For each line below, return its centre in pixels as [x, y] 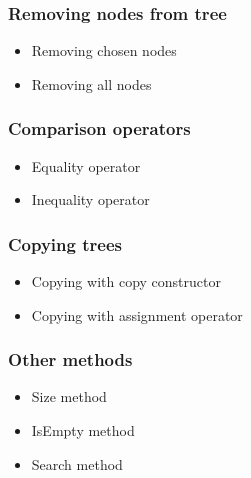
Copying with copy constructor [126, 281]
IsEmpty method [83, 430]
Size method [69, 396]
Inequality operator [90, 199]
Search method [77, 463]
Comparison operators [99, 128]
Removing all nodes [91, 83]
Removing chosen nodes [104, 50]
